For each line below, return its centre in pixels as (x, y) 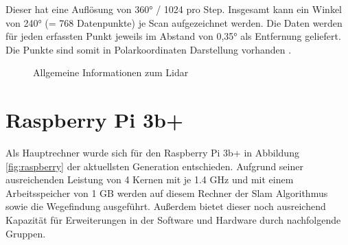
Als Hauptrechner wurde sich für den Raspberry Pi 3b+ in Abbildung (152, 153)
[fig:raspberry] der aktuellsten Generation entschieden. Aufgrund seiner (154, 166)
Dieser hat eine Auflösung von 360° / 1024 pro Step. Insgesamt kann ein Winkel (174, 9)
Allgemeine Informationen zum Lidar (111, 72)
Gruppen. (26, 233)
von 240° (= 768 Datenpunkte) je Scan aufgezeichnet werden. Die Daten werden (174, 22)
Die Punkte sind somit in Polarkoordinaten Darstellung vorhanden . (149, 49)
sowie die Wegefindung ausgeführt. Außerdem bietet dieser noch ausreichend (166, 206)
